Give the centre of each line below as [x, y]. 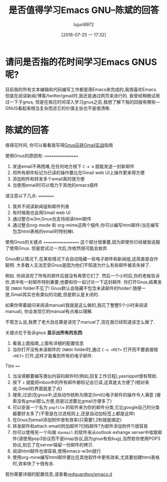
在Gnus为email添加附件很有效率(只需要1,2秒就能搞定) [67, 419]
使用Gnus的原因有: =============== [42, 155]
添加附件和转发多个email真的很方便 [48, 178]
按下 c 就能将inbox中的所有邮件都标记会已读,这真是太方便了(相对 [79, 382]
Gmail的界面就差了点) [40, 388]
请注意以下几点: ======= [30, 195]
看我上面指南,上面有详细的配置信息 [48, 343]
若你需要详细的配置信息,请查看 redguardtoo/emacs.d [59, 474]
